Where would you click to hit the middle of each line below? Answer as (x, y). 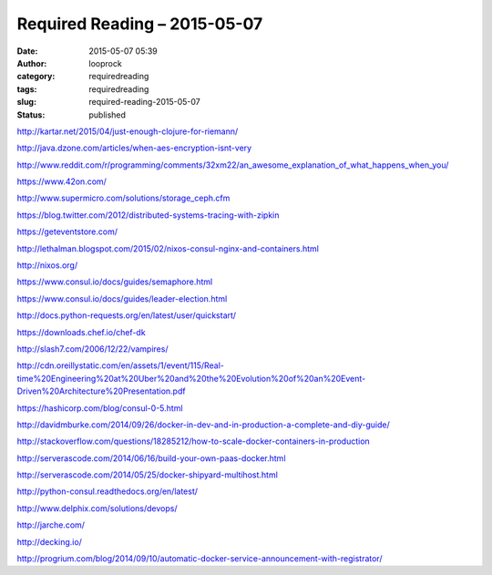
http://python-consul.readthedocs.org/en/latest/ (108, 491)
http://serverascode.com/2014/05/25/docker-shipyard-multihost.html (147, 475)
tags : (27, 89)
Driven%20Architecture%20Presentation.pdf (101, 391)
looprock (105, 63)
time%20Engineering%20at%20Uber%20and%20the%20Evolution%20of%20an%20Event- (191, 378)
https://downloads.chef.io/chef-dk (81, 332)
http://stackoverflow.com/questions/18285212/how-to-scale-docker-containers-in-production (194, 441)
